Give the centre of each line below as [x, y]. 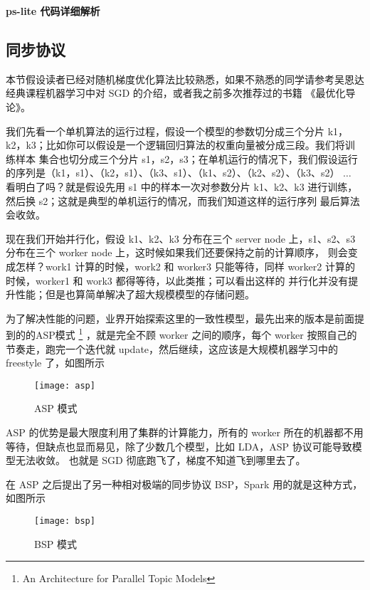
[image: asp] [65, 385]
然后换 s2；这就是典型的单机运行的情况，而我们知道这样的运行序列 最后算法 [183, 200]
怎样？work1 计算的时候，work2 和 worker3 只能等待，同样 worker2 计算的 [185, 266]
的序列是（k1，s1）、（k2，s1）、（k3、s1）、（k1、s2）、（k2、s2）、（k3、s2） [173, 173]
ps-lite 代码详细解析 [53, 11]
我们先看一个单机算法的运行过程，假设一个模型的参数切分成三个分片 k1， [177, 131]
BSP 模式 [55, 543]
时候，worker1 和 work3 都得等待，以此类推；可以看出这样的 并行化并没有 [177, 280]
